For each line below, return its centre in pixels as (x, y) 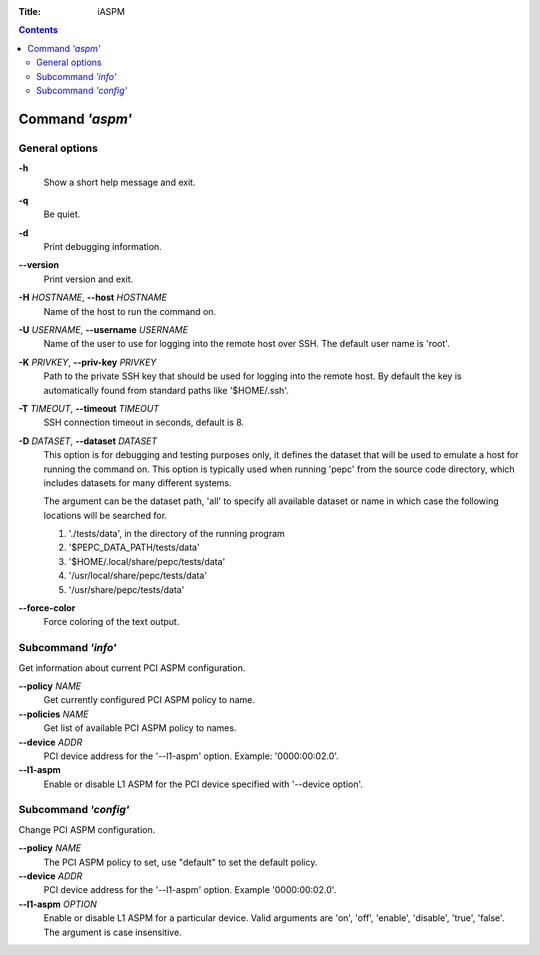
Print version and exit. (88, 279)
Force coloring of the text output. (111, 622)
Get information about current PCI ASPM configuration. (132, 667)
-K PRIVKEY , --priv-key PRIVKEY (87, 362)
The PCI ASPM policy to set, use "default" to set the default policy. (180, 862)
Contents (38, 30)
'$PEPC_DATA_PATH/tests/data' (134, 547)
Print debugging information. (102, 247)
